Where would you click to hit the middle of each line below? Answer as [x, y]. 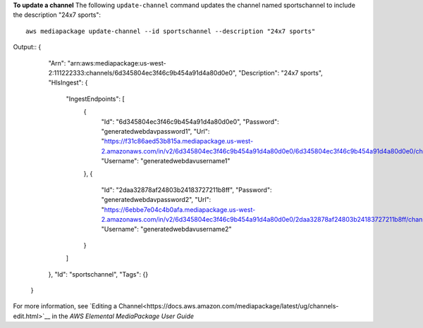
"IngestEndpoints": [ [95, 99]
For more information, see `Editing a [65, 306]
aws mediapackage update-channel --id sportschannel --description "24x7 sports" [171, 31]
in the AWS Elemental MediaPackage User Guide [123, 316]
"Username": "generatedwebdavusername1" [166, 161]
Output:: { [27, 47]
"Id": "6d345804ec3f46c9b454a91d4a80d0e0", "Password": [190, 121]
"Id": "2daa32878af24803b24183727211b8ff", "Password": [186, 189]
